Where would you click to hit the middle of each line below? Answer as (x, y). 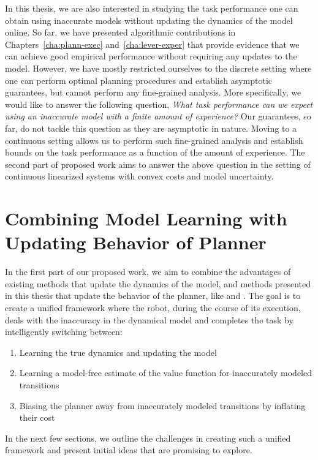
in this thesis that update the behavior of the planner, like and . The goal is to (153, 296)
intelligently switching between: (64, 332)
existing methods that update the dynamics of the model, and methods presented (158, 283)
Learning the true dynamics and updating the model (118, 352)
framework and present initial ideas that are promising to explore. (129, 450)
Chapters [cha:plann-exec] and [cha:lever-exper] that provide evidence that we (152, 44)
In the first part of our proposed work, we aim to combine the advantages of (148, 272)
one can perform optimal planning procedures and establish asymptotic (139, 80)
